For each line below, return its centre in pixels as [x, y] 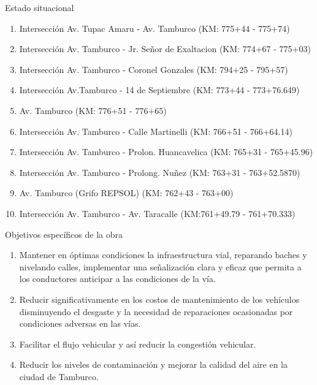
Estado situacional [40, 7]
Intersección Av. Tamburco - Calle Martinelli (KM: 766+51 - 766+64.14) [156, 131]
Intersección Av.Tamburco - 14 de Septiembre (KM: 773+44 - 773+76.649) [159, 90]
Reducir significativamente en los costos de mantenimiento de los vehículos [159, 299]
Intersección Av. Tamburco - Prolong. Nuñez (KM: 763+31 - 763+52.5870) [160, 172]
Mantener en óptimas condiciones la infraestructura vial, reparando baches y [163, 255]
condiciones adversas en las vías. [80, 323]
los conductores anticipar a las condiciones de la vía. [117, 279]
